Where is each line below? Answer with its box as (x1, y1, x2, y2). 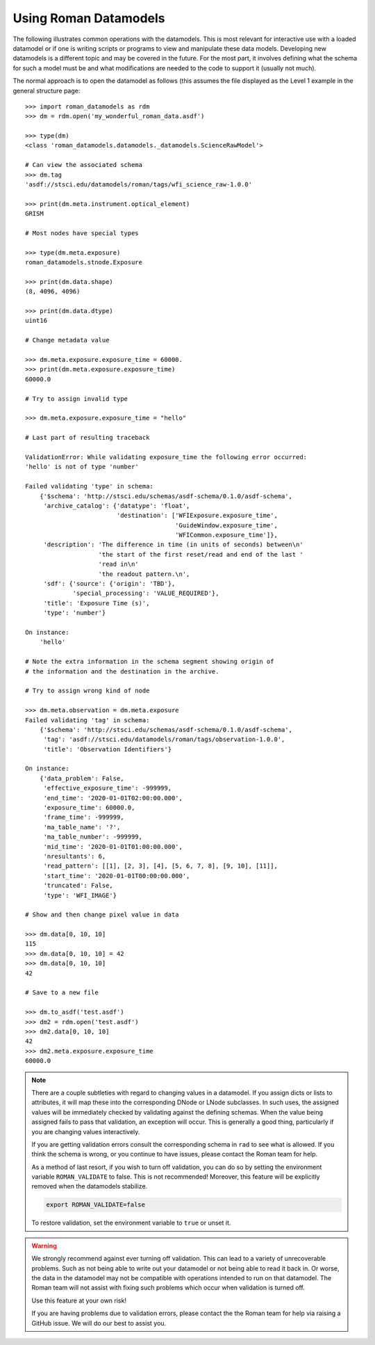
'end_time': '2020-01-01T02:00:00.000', (43, 794, 183, 802)
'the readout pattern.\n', (98, 570, 190, 578)
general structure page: (12, 86, 81, 95)
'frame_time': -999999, (43, 813, 124, 821)
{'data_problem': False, (39, 774, 124, 782)
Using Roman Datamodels (12, 10, 166, 26)
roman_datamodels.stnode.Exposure (25, 258, 142, 266)
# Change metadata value (25, 336, 110, 344)
